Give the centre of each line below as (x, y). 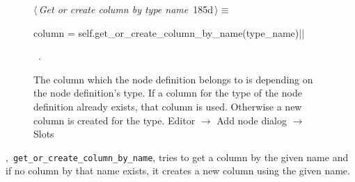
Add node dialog (252, 120)
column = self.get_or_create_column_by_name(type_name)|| (169, 32)
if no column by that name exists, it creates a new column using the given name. (178, 171)
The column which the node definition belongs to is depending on (173, 79)
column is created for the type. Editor (115, 120)
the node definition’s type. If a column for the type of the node (168, 93)
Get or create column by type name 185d (126, 9)
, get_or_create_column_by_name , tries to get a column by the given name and (177, 157)
